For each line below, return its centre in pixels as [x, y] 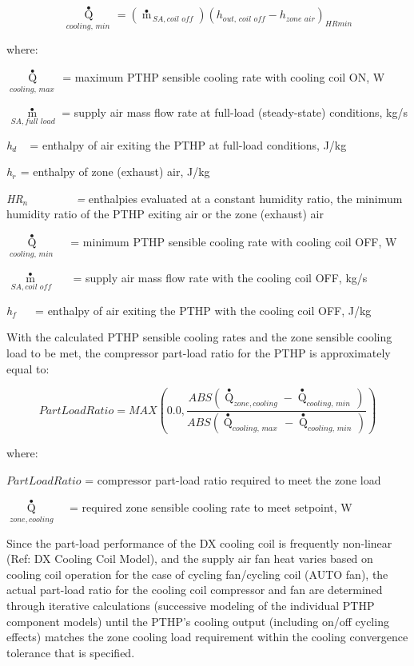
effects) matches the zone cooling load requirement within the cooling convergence [207, 637]
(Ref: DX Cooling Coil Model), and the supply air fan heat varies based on [190, 558]
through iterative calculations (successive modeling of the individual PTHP [191, 606]
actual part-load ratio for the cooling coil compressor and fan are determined [195, 590]
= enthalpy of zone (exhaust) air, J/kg [115, 171]
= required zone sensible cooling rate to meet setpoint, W [211, 507]
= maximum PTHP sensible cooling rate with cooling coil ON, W [224, 77]
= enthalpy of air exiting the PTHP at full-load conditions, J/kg [188, 144]
